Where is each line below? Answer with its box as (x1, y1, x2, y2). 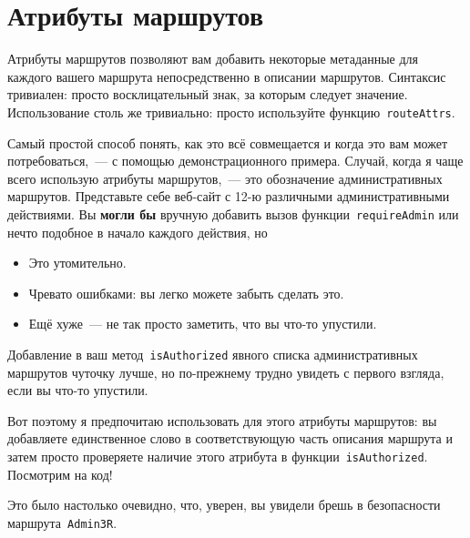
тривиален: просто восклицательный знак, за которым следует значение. (7, 85, 408, 104)
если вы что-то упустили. (7, 381, 148, 400)
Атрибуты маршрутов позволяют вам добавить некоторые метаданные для (7, 49, 419, 68)
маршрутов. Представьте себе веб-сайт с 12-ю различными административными (7, 187, 450, 206)
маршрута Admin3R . (7, 513, 117, 532)
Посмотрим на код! (7, 464, 113, 483)
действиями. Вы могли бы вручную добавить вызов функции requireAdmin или (7, 204, 459, 223)
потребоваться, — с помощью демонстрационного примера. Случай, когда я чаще (7, 151, 464, 170)
